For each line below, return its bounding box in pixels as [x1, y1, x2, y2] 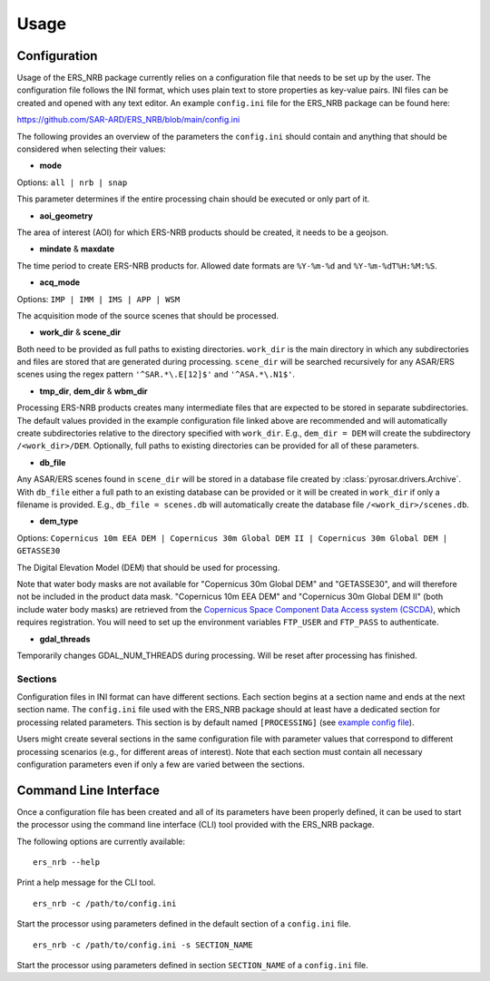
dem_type [39, 515, 79, 526]
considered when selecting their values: [16, 143, 167, 154]
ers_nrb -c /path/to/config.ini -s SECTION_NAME [33, 939, 253, 950]
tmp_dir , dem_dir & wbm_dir [39, 386, 149, 397]
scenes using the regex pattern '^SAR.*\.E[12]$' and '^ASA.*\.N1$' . [16, 368, 295, 380]
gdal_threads [39, 633, 91, 644]
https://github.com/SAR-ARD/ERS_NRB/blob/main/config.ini [16, 114, 240, 125]
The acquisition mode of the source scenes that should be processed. [16, 309, 279, 321]
